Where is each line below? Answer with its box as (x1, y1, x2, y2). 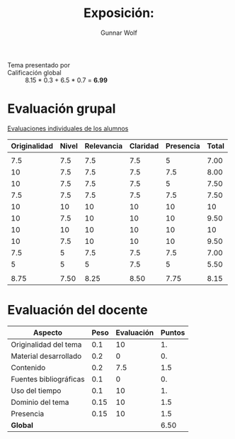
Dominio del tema (11, 397, 69, 407)
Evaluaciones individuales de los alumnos (7, 124, 129, 133)
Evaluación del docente (7, 302, 148, 318)
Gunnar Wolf (100, 28, 138, 37)
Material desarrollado (11, 351, 82, 361)
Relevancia (84, 140, 122, 150)
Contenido (11, 362, 46, 372)
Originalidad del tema (11, 339, 82, 349)
